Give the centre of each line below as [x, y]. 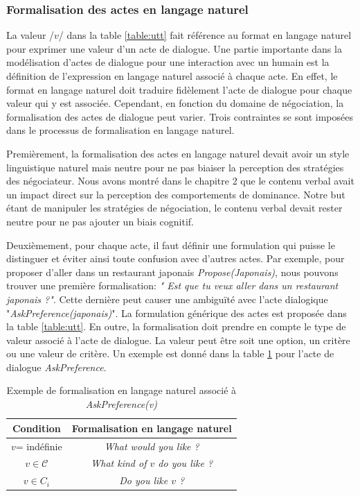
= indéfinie [39, 446]
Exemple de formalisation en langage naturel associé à [121, 390]
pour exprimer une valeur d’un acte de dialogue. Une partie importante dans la [174, 48]
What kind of [119, 463]
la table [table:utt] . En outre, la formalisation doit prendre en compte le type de [176, 326]
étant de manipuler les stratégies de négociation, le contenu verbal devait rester [174, 208]
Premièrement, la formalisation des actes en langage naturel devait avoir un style [178, 153]
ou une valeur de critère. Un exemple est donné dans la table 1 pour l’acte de [170, 353]
